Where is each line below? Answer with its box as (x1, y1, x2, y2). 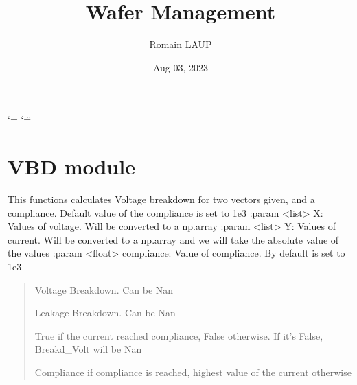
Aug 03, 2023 (152, 60, 209, 74)
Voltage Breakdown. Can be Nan (34, 282, 174, 296)
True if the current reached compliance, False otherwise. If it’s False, (34, 328, 323, 342)
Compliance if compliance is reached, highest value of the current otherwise (34, 364, 352, 379)
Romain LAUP (149, 37, 212, 51)
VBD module (8, 152, 135, 180)
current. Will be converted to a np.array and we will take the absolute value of (8, 232, 339, 246)
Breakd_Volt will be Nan (34, 342, 142, 356)
